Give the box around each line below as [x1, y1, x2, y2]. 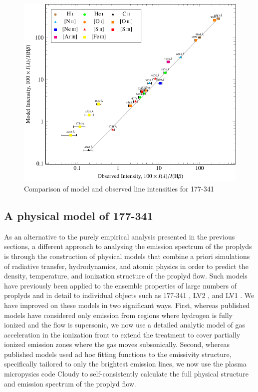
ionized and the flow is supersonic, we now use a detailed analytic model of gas [4, 319, 245, 330]
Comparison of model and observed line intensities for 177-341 [24, 183, 214, 193]
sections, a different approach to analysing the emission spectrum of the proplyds [4, 241, 252, 251]
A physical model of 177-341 [4, 207, 153, 223]
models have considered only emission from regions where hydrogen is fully [4, 309, 233, 320]
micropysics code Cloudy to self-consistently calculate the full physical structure [4, 368, 249, 379]
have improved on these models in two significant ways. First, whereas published [4, 299, 250, 310]
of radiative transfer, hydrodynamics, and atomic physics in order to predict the [4, 260, 249, 271]
